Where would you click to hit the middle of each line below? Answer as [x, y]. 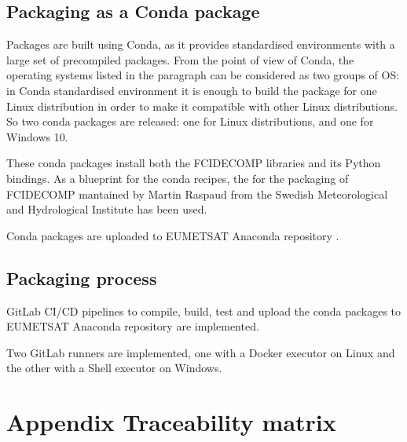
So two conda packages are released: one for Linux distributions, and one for [190, 121]
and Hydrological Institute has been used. [107, 209]
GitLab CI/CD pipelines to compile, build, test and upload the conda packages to [204, 310]
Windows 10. [37, 136]
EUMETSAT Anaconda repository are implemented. [133, 326]
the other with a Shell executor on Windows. [114, 368]
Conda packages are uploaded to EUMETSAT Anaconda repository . [173, 235]
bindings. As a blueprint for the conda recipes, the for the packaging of [178, 178]
